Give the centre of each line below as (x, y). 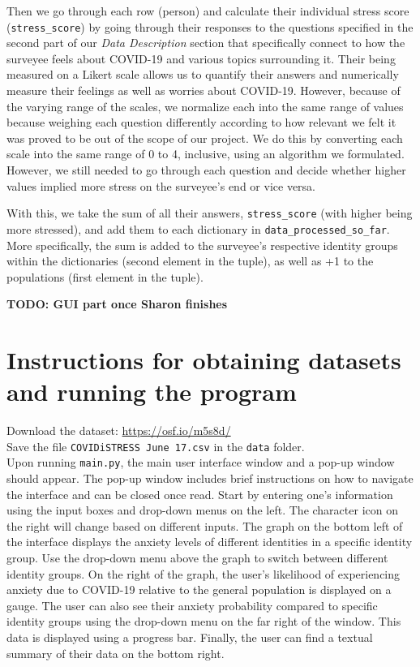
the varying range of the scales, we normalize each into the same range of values (205, 106)
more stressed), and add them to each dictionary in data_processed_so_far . (198, 228)
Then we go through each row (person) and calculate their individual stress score (208, 11)
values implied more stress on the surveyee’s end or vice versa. (161, 185)
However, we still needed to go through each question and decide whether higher (206, 170)
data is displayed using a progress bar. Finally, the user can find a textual (190, 637)
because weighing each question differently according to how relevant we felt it (201, 122)
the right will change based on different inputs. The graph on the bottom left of (205, 525)
